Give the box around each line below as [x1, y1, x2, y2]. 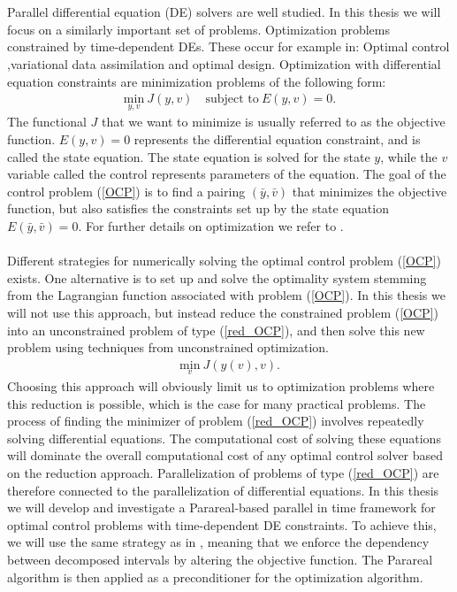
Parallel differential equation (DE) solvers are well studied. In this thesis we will [7, 3, 441, 21]
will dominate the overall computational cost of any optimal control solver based [7, 446, 444, 465]
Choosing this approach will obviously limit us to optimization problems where [7, 376, 435, 395]
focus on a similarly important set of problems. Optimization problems [7, 19, 391, 38]
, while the [380, 147, 438, 165]
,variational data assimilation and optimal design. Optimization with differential [7, 54, 441, 73]
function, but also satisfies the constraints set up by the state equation [7, 199, 389, 218]
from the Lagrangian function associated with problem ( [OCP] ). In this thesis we [7, 286, 446, 304]
